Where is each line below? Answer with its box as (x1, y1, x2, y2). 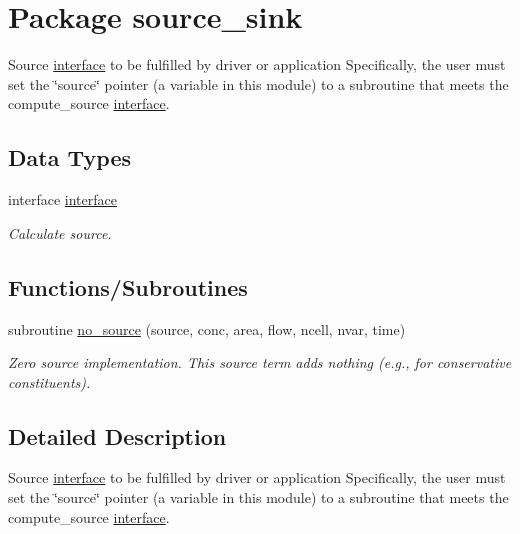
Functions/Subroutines (8, 271, 248, 302)
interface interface (8, 189, 117, 210)
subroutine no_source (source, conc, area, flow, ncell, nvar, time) (8, 318, 406, 339)
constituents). (8, 371, 91, 392)
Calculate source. (8, 222, 112, 243)
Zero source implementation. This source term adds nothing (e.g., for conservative (8, 352, 512, 373)
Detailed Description (8, 420, 227, 451)
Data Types (8, 142, 131, 173)
